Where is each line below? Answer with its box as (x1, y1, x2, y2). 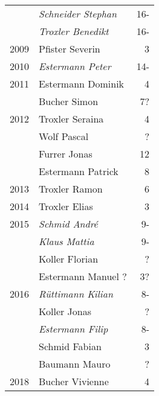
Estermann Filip (39, 322, 108, 336)
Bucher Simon (39, 94, 99, 108)
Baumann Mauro (39, 357, 111, 371)
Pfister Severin (39, 42, 100, 56)
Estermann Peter (39, 59, 111, 73)
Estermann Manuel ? (39, 269, 127, 283)
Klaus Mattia (39, 234, 94, 248)
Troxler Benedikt (39, 24, 109, 38)
